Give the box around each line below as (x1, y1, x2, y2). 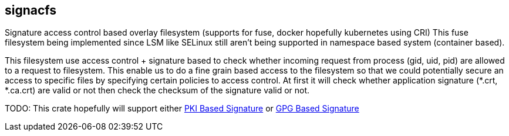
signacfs (5, 3, 57, 18)
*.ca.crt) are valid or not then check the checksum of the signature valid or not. (5, 85, 310, 96)
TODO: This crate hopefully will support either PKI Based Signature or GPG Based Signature (5, 103, 359, 114)
